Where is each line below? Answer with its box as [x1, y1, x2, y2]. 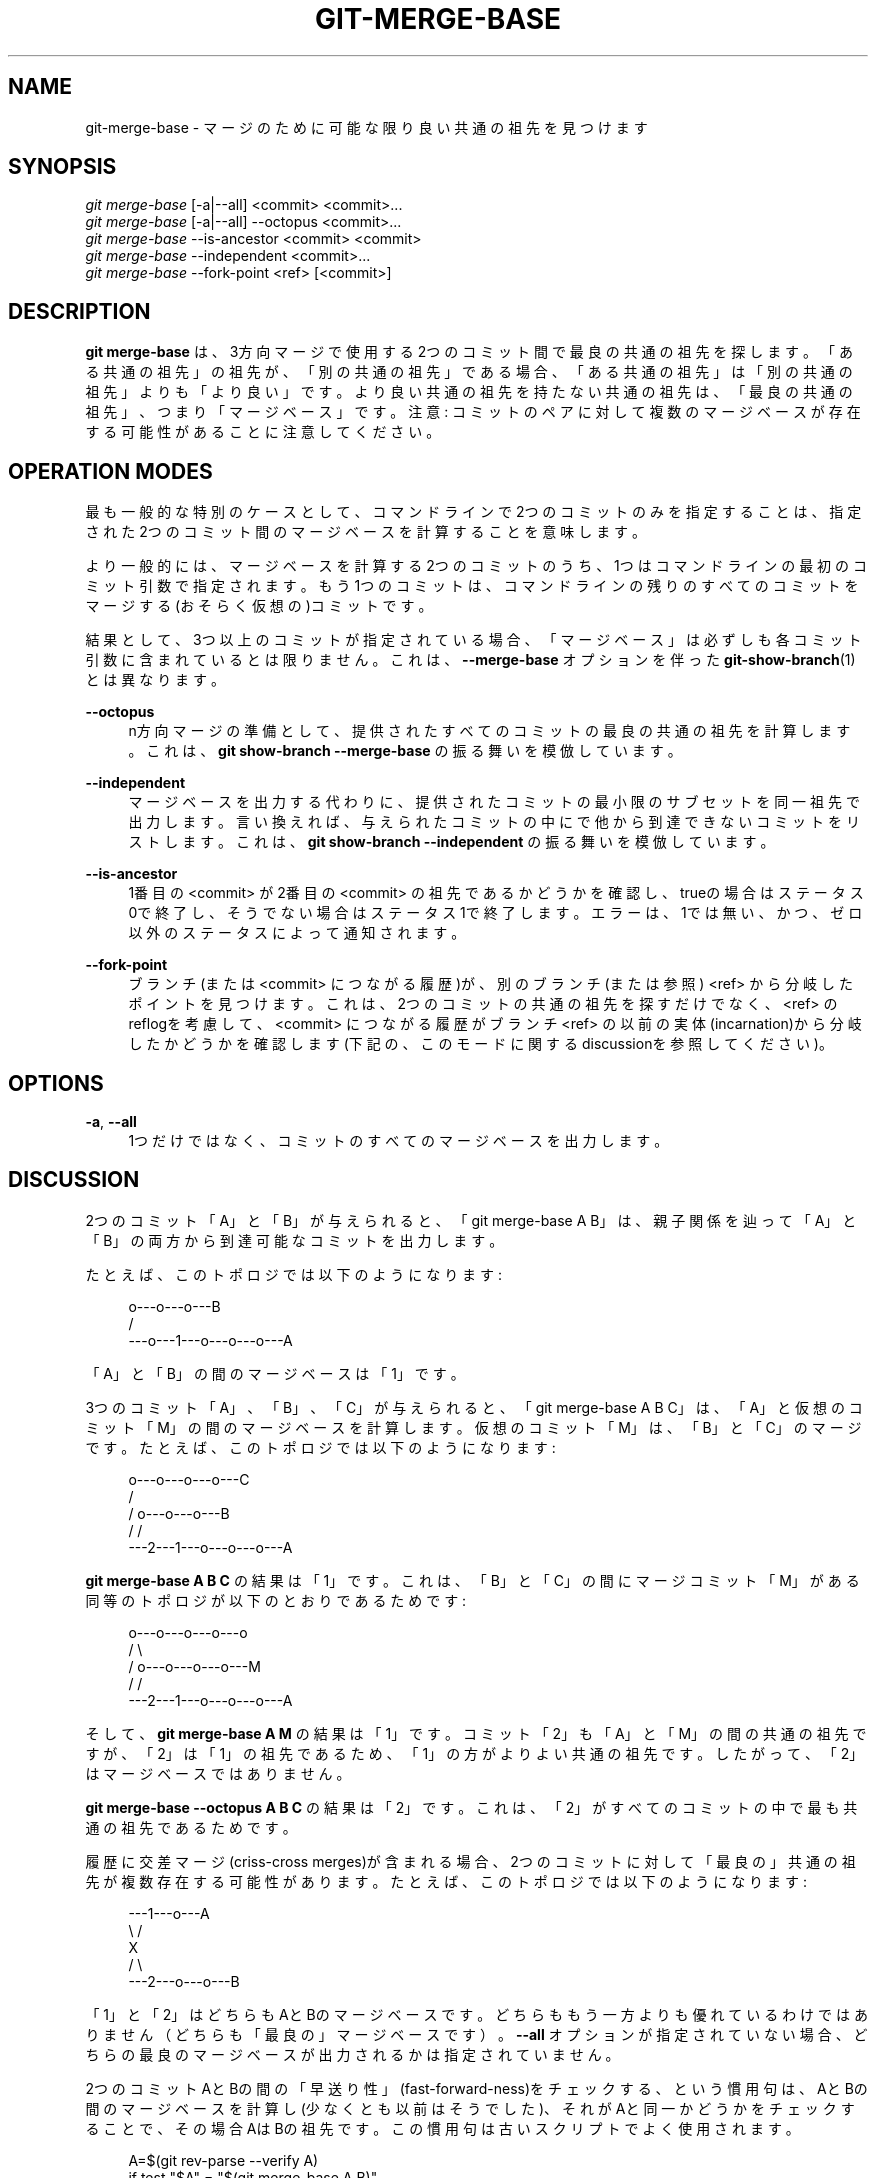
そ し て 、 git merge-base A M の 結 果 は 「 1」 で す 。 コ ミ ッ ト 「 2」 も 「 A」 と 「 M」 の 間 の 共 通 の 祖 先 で [85, 1724, 867, 1742]
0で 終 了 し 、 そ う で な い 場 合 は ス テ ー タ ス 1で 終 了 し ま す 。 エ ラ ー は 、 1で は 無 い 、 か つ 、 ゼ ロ [128, 904, 863, 922]
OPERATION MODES [8, 458, 213, 484]
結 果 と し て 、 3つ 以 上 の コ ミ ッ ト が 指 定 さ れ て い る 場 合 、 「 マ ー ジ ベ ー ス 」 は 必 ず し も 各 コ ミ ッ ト [85, 631, 862, 649]
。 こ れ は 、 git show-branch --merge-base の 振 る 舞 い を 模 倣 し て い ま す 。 [128, 742, 682, 760]
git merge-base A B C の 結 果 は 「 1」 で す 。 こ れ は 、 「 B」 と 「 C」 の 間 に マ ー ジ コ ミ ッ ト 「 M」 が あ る [85, 1571, 860, 1589]
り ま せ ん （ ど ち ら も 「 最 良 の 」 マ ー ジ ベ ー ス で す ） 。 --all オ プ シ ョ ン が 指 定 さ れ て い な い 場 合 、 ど [85, 2025, 868, 2043]
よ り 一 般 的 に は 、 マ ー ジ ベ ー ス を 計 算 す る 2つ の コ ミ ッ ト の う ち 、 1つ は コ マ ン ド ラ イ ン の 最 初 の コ [85, 557, 867, 575]
